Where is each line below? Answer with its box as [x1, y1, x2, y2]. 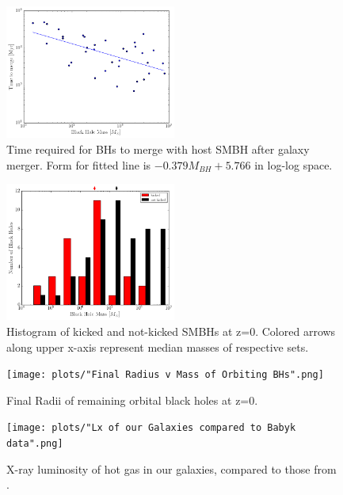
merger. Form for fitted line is [6, 156, 151, 173]
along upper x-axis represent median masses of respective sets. [6, 338, 309, 355]
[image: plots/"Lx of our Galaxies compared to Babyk [6, 422, 296, 434]
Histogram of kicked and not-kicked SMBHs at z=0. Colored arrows [6, 322, 336, 339]
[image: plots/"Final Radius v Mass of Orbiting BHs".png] [6, 369, 324, 381]
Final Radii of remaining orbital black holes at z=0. [6, 391, 258, 408]
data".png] [6, 438, 63, 450]
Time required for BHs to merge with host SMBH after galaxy [6, 141, 310, 158]
